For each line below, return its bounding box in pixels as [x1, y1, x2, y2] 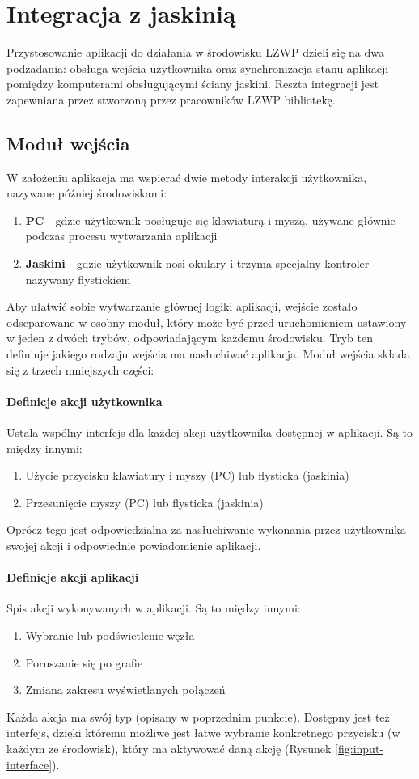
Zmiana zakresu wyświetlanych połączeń [25, 681, 226, 698]
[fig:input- [335, 739, 383, 756]
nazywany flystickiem [25, 270, 131, 287]
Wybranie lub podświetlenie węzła [25, 626, 195, 643]
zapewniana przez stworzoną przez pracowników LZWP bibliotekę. [6, 91, 336, 108]
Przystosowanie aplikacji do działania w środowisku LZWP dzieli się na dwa [6, 44, 384, 61]
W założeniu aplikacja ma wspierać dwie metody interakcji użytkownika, [6, 168, 367, 185]
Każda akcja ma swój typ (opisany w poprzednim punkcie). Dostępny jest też [6, 708, 390, 725]
